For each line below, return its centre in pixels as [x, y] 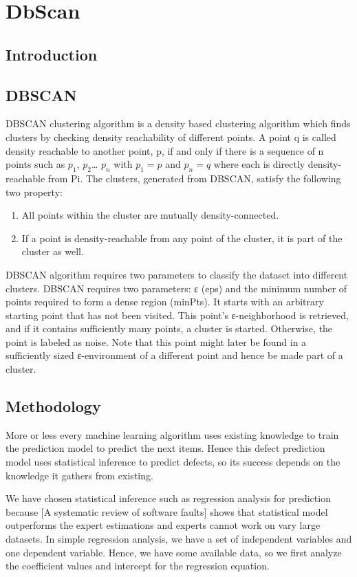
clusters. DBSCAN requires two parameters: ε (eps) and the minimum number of [176, 288]
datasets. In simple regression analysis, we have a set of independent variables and [179, 539]
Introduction [52, 54]
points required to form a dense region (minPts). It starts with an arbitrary [165, 302]
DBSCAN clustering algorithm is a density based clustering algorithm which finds [178, 123]
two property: [34, 192]
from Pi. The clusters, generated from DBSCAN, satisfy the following [194, 178]
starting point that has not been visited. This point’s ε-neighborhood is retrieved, [177, 315]
